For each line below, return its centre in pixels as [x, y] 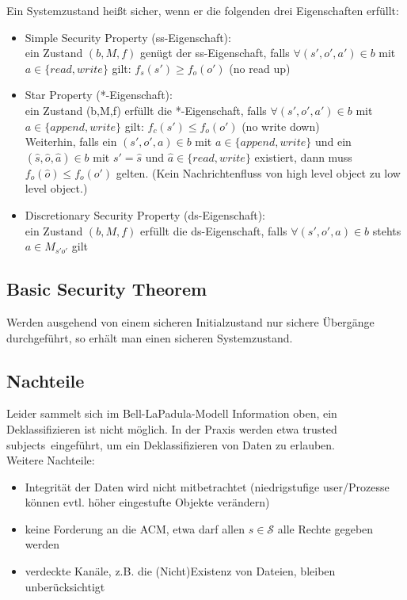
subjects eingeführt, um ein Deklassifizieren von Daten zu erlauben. [171, 444]
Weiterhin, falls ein [71, 141]
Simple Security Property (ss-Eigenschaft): [128, 37]
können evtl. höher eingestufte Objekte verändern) [147, 502]
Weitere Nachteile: [51, 460]
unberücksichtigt [65, 586]
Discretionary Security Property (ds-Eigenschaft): [145, 214]
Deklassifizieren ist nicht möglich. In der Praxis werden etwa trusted [172, 428]
